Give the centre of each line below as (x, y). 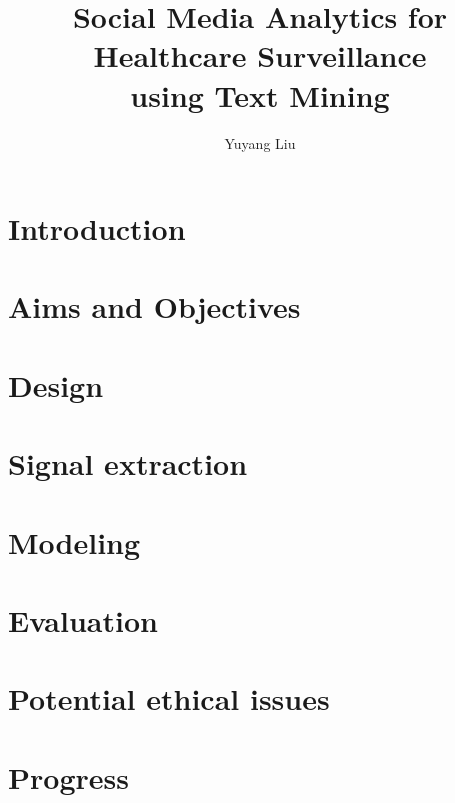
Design (56, 384)
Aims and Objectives (154, 306)
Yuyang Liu (260, 142)
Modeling (74, 541)
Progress (68, 776)
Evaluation (83, 619)
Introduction (97, 228)
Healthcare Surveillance (260, 55)
